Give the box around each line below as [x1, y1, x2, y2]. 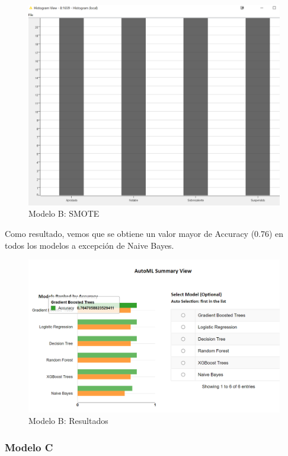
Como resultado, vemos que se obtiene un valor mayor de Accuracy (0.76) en [5, 227, 284, 240]
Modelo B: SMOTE [28, 207, 100, 220]
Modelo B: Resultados [28, 414, 108, 427]
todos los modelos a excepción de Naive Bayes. [5, 239, 174, 251]
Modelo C [5, 439, 53, 454]
